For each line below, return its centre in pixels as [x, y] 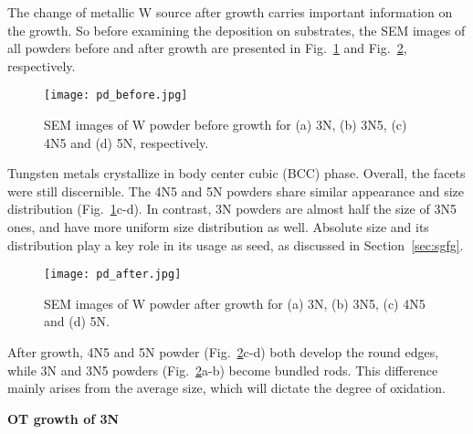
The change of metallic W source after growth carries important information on [230, 12]
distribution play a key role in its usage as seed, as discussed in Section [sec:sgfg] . [236, 244]
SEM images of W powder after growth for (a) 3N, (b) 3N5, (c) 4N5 [235, 303]
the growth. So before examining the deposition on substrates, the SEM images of [236, 30]
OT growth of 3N [63, 418]
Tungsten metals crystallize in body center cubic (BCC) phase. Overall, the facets [236, 173]
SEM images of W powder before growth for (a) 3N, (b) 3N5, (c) [226, 125]
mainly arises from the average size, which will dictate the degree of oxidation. [226, 388]
